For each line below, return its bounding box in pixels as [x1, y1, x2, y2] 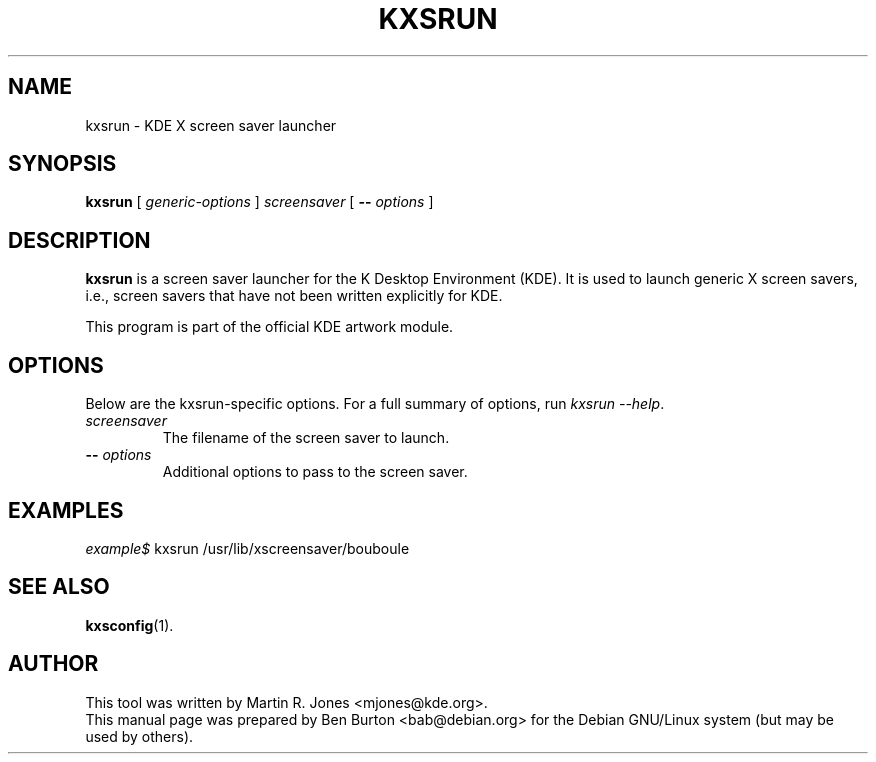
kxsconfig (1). [85, 616, 174, 634]
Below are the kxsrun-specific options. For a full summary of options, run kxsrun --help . [85, 395, 665, 413]
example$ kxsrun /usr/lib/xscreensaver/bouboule [85, 539, 410, 557]
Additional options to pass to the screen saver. [162, 463, 468, 481]
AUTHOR [8, 651, 99, 677]
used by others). [85, 727, 194, 745]
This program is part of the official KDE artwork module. [85, 318, 454, 336]
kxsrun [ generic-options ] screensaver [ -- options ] [85, 193, 434, 211]
